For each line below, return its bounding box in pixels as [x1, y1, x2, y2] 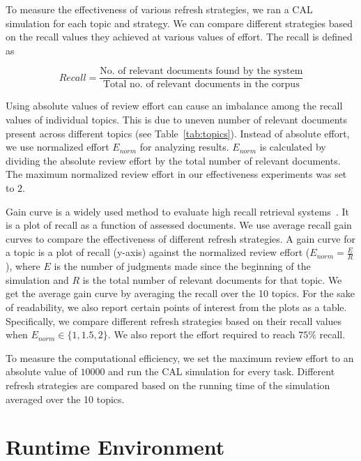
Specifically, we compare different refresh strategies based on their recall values [6, 313, 342, 328]
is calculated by [259, 139, 326, 154]
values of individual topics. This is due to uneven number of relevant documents [6, 112, 348, 127]
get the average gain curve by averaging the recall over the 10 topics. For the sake [6, 286, 355, 301]
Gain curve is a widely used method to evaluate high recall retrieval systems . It [6, 204, 349, 218]
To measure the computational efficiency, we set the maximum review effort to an [6, 350, 354, 365]
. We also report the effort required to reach [107, 327, 295, 342]
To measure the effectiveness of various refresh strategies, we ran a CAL [6, 2, 313, 16]
